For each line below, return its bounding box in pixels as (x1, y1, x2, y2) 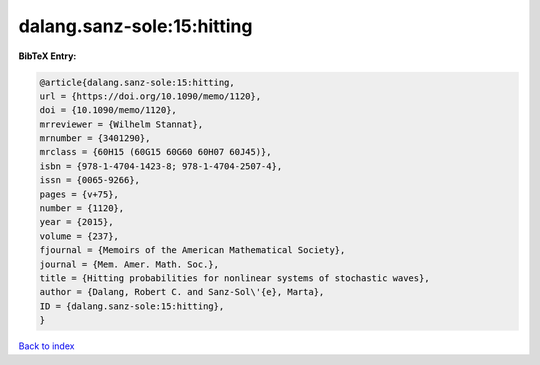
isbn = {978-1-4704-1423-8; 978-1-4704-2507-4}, (39, 160, 283, 172)
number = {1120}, (39, 203, 125, 214)
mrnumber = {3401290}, (39, 133, 151, 144)
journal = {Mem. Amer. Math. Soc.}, (39, 258, 220, 270)
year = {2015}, (39, 216, 114, 228)
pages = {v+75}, (39, 188, 120, 200)
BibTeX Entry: (18, 50, 77, 62)
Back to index (18, 340, 75, 352)
